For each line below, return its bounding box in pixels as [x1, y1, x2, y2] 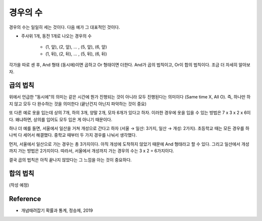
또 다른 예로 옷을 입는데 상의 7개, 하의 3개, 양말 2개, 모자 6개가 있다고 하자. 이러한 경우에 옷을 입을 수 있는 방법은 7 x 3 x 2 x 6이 [9, 110, 251, 116]
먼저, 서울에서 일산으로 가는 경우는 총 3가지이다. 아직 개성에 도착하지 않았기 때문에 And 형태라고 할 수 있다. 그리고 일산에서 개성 [9, 141, 249, 147]
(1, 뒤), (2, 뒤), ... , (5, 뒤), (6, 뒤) [45, 51, 107, 57]
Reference [9, 195, 41, 203]
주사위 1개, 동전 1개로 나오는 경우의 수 [21, 33, 92, 39]
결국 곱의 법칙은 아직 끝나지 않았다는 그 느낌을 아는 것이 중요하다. [9, 157, 132, 162]
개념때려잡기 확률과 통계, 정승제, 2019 [21, 207, 93, 213]
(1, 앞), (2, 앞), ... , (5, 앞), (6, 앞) [45, 44, 107, 50]
